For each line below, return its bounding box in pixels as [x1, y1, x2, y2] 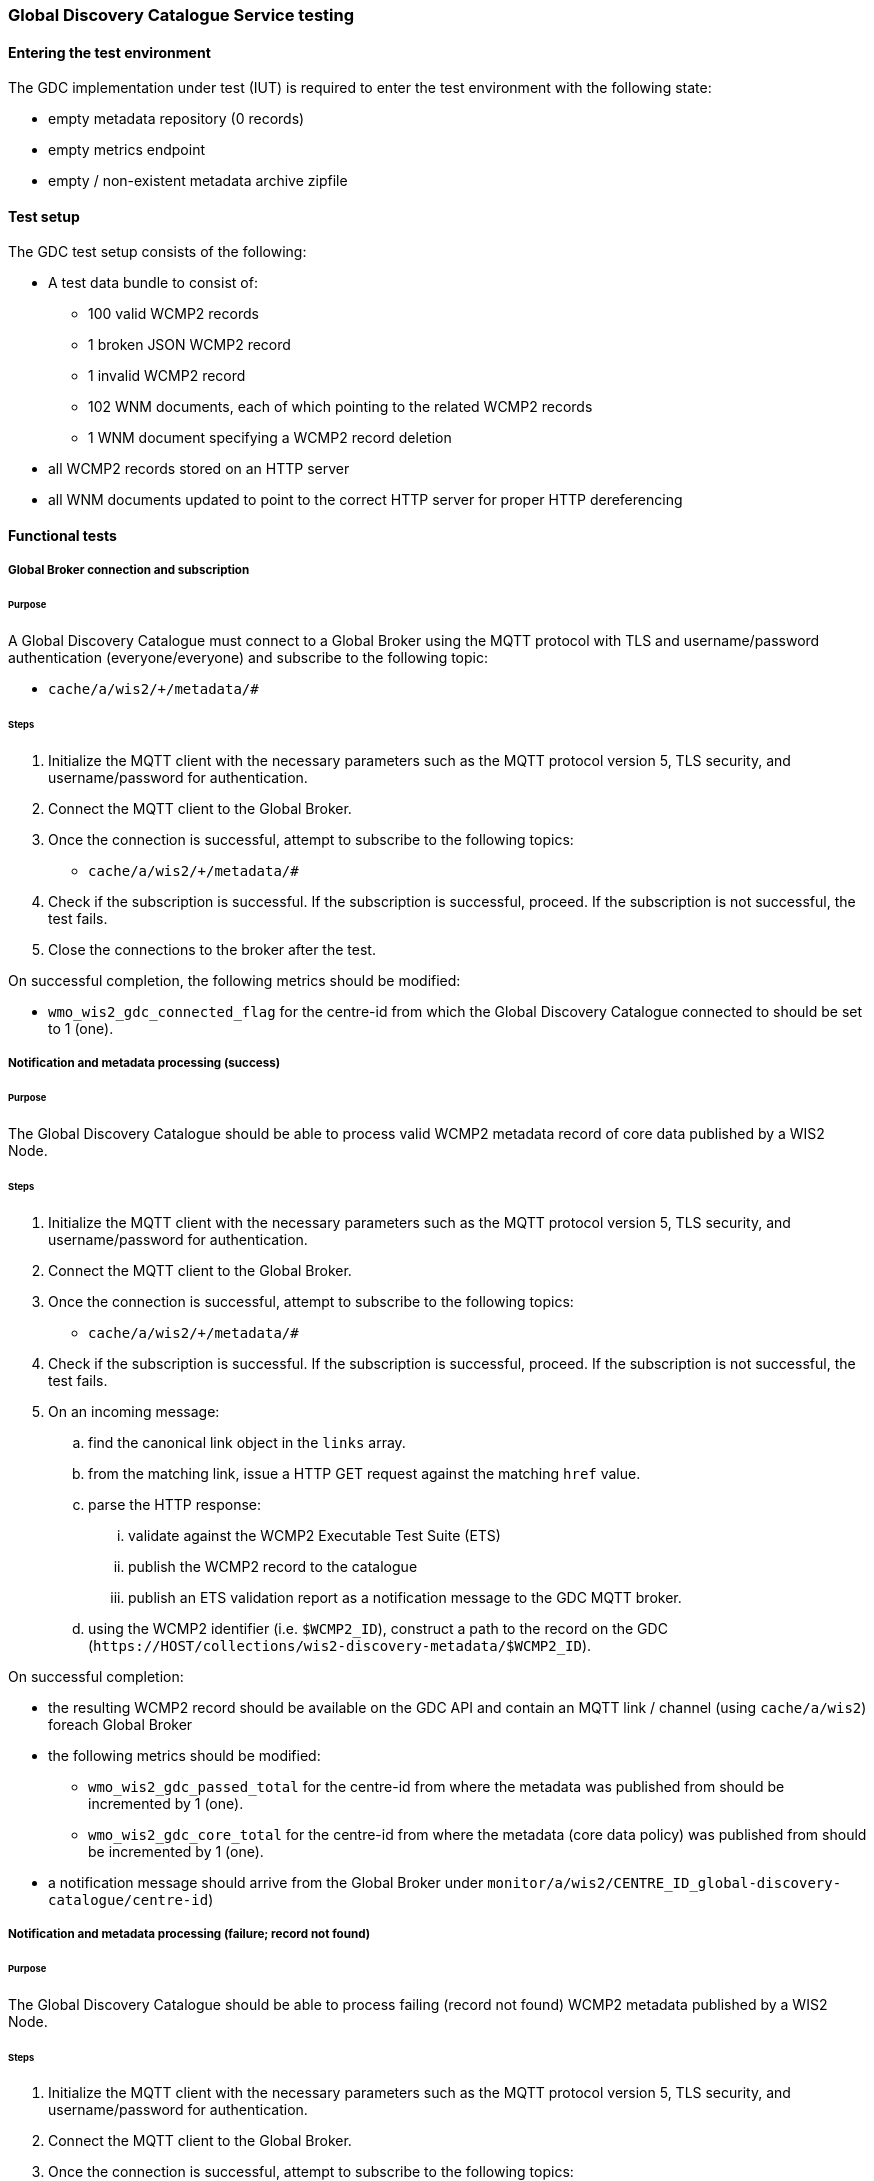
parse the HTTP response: [88, 1495, 262, 1513]
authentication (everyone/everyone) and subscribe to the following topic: [8, 649, 489, 667]
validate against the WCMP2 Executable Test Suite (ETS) [128, 1526, 501, 1544]
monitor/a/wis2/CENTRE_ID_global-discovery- [487, 1874, 842, 1891]
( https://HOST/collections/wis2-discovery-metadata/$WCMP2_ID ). [88, 1636, 592, 1654]
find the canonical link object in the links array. [88, 1433, 406, 1451]
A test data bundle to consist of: [48, 274, 258, 292]
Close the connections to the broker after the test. [48, 940, 376, 958]
